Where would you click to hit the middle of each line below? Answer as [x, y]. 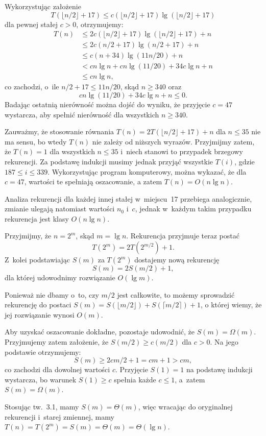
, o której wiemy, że [231, 305]
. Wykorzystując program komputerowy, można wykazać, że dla [147, 171]
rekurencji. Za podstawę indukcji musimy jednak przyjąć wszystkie [109, 161]
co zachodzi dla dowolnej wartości [57, 369]
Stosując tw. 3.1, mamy [42, 406]
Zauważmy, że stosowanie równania [59, 131]
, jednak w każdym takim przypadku [193, 209]
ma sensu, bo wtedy [36, 141]
